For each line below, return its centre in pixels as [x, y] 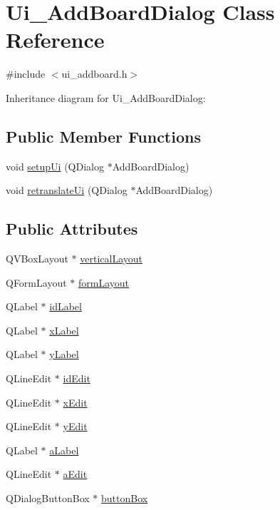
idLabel [66, 306]
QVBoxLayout [37, 259]
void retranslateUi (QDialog [67, 190]
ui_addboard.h [94, 74]
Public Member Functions [103, 136]
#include [26, 74]
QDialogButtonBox [48, 498]
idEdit [77, 378]
